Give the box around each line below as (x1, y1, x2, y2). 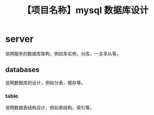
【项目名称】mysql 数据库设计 (22, 5, 149, 16)
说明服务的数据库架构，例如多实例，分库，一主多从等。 (5, 50, 121, 56)
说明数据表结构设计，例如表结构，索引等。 (5, 104, 95, 111)
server (5, 33, 34, 45)
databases (5, 66, 40, 74)
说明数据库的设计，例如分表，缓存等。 (5, 79, 85, 86)
